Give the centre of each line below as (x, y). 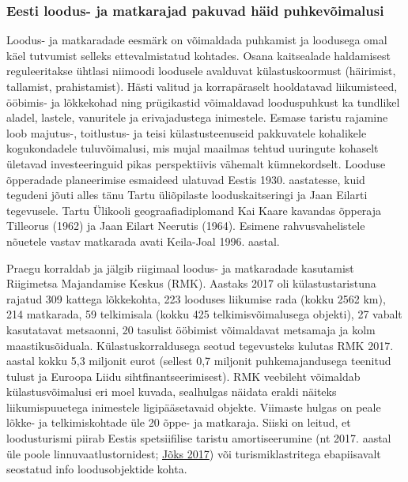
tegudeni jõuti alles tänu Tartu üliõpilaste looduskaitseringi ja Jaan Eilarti (187, 195)
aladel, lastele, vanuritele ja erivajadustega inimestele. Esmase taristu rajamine (197, 117)
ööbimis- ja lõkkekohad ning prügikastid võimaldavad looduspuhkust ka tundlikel (203, 102)
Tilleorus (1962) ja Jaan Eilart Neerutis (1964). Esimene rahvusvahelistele (186, 226)
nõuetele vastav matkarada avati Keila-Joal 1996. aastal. (143, 241)
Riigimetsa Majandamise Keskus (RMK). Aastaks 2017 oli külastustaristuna (191, 283)
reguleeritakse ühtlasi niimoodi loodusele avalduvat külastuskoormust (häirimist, (201, 71)
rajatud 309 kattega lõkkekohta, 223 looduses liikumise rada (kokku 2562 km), (196, 298)
